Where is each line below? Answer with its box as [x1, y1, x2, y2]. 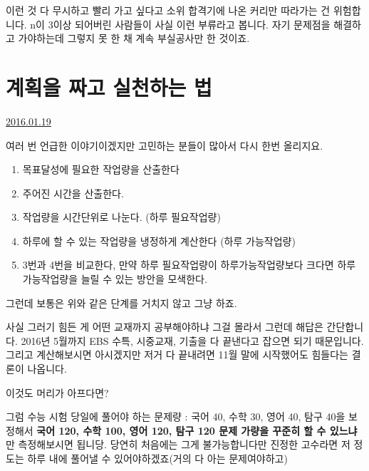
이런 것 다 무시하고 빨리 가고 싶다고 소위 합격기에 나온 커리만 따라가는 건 [6, 3, 331, 17]
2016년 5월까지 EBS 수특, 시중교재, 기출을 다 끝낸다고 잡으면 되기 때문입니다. [21, 333, 364, 348]
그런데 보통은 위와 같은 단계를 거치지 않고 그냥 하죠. [6, 295, 237, 310]
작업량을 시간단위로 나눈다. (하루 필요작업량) [22, 209, 221, 224]
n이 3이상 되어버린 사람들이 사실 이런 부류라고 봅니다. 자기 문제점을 [30, 16, 331, 31]
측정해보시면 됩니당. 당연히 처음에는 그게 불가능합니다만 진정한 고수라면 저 [18, 437, 350, 452]
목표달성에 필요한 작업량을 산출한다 [22, 162, 180, 177]
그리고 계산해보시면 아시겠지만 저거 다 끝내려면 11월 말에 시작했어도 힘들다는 [6, 347, 348, 362]
